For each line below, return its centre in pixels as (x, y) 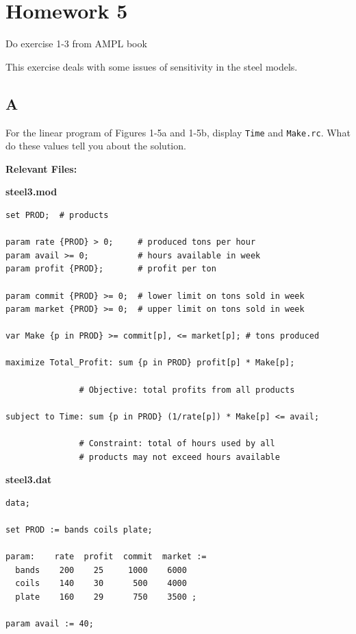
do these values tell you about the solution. (96, 146)
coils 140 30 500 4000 (101, 584)
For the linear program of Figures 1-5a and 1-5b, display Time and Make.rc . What (178, 132)
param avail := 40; (50, 624)
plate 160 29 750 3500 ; (106, 597)
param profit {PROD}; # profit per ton (111, 269)
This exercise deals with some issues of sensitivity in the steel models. (152, 66)
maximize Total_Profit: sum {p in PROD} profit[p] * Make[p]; (150, 363)
